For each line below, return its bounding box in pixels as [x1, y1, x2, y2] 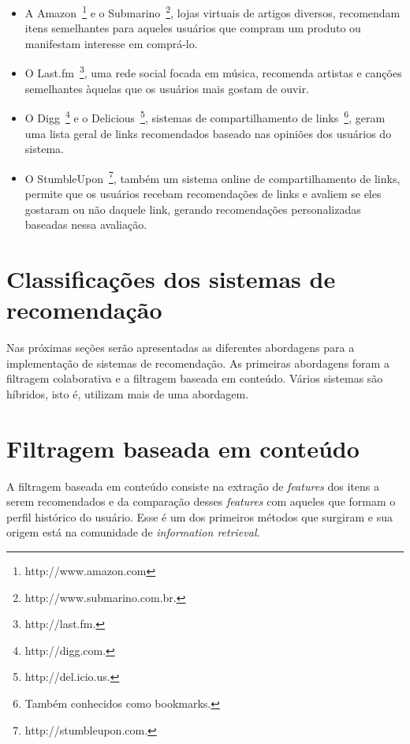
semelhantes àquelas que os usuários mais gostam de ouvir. [24, 80, 309, 96]
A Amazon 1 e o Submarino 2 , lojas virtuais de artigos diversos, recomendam [24, 2, 401, 21]
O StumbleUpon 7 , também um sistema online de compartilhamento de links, [24, 167, 401, 186]
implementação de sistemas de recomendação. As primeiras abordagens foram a [6, 354, 389, 371]
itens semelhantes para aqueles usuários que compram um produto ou [24, 20, 361, 36]
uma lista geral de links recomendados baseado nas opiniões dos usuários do [24, 125, 392, 141]
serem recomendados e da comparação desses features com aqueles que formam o [6, 493, 396, 510]
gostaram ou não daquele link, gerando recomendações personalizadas [24, 200, 361, 217]
